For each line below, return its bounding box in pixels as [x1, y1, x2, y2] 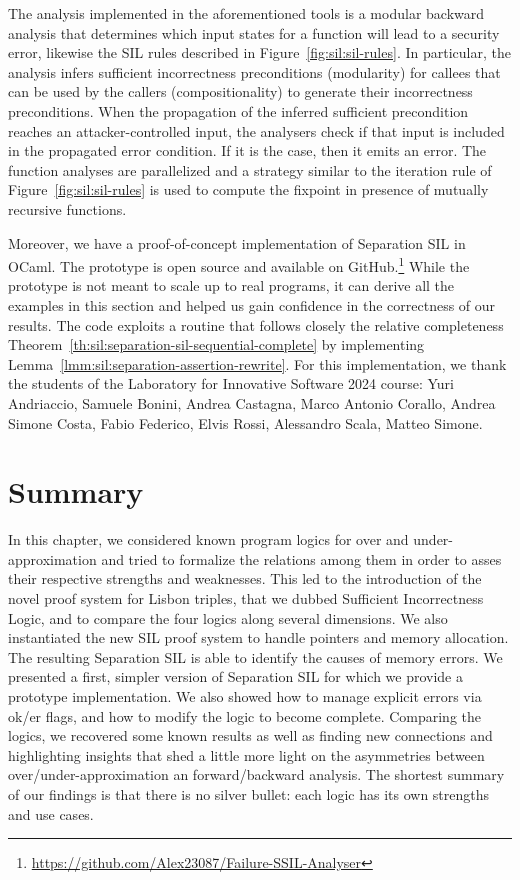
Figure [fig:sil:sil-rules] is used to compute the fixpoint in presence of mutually [8, 179, 489, 200]
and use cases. [8, 803, 94, 824]
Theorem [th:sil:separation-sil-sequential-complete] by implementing [8, 334, 425, 355]
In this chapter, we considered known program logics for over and [8, 529, 409, 550]
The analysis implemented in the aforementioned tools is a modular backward [8, 3, 485, 23]
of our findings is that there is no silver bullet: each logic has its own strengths [8, 783, 490, 804]
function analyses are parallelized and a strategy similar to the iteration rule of [8, 159, 492, 180]
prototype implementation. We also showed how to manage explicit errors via [8, 686, 482, 706]
